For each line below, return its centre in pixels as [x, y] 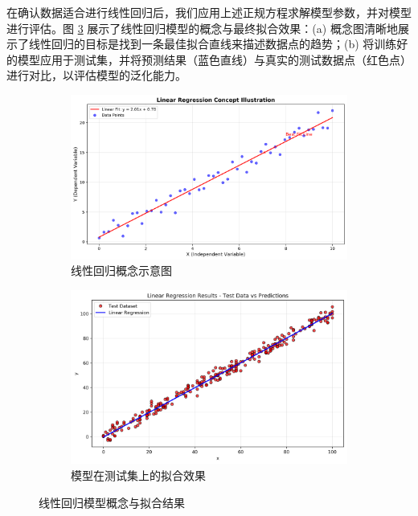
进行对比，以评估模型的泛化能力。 [96, 75]
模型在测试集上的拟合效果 [138, 475]
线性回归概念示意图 [121, 270]
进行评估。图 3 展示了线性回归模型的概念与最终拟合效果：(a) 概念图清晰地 [202, 28]
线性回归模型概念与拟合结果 [112, 502]
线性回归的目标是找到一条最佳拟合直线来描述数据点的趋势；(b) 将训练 [213, 44]
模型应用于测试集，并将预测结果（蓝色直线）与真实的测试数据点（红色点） [214, 59]
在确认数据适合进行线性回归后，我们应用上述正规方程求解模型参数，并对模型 [209, 12]
